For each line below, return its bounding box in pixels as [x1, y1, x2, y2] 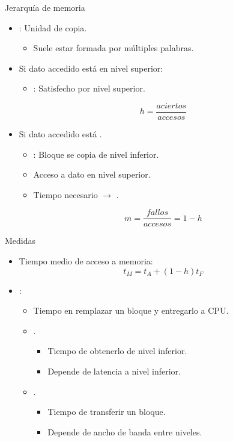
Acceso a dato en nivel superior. [33, 168, 151, 181]
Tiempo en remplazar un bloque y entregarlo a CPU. [33, 304, 229, 317]
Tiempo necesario [33, 188, 98, 201]
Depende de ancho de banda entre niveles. [47, 425, 202, 438]
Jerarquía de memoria [5, 1, 85, 13]
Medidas [5, 234, 36, 247]
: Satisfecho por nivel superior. [33, 82, 145, 95]
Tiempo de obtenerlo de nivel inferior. [47, 344, 187, 357]
